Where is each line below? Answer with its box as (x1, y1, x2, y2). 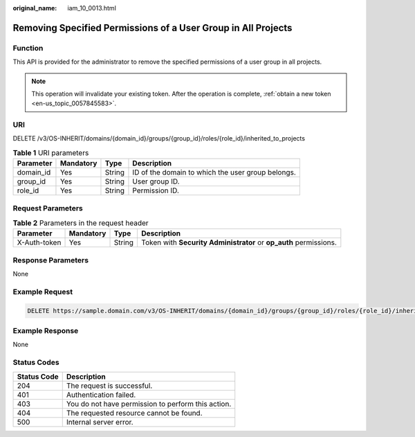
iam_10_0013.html (67, 4, 117, 12)
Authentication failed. (66, 390, 136, 400)
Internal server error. (66, 417, 134, 427)
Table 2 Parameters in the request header (12, 218, 149, 228)
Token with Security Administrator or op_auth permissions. (141, 238, 337, 247)
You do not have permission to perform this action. (66, 399, 232, 409)
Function (12, 43, 44, 53)
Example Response (12, 326, 79, 336)
